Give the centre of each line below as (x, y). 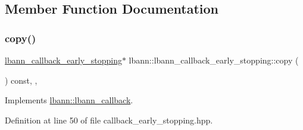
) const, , (21, 80)
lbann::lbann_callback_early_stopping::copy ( (214, 60)
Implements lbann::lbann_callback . (69, 100)
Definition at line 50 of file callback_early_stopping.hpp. (109, 120)
